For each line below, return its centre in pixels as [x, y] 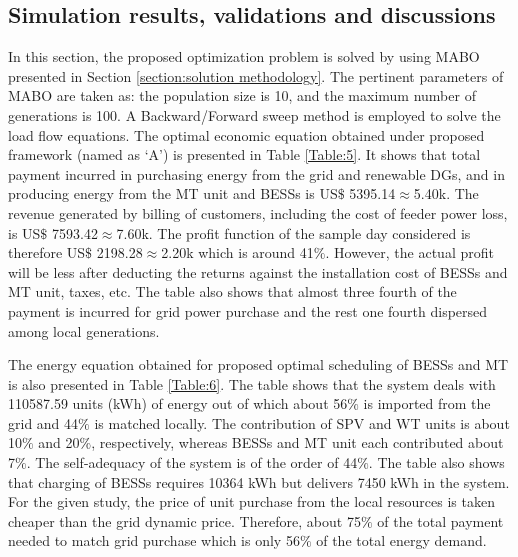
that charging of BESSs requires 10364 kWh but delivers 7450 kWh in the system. [259, 481]
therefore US [47, 252]
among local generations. [84, 330]
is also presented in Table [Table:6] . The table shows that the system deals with [252, 383]
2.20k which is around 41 [237, 252]
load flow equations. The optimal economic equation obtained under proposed [246, 134]
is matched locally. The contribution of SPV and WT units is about [302, 422]
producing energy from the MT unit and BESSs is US [173, 193]
